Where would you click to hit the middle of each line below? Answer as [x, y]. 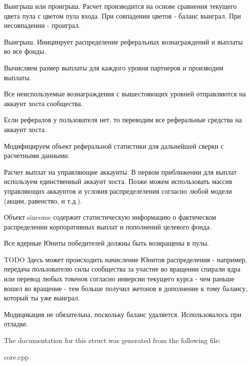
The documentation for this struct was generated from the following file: [112, 340]
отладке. [16, 324]
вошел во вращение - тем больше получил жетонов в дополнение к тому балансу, [126, 288]
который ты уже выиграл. [42, 298]
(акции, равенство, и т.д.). [43, 200]
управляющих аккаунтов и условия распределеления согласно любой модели [118, 191]
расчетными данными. [37, 155]
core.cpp [16, 356]
